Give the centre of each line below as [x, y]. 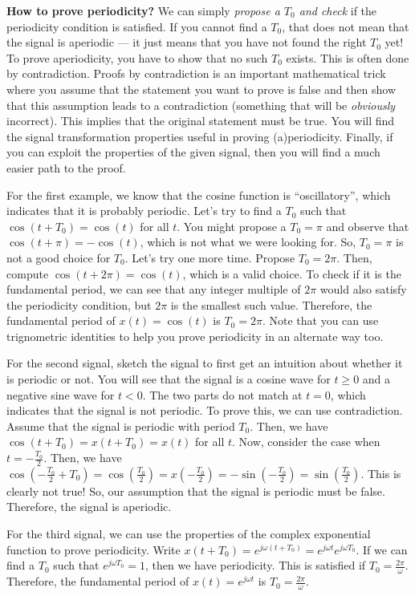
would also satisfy [363, 289]
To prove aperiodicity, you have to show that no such [137, 57]
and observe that [368, 226]
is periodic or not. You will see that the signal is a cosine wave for [169, 379]
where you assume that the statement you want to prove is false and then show [201, 89]
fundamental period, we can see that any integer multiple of [154, 289]
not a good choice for [59, 257]
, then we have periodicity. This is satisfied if [256, 565]
